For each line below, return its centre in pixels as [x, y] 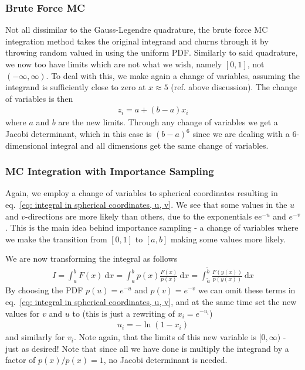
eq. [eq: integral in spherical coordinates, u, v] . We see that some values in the [146, 204]
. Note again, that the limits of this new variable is [165, 337]
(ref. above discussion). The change [234, 87]
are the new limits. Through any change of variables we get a [168, 122]
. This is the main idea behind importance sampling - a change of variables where [152, 227]
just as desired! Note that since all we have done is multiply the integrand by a [147, 348]
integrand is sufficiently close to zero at [76, 87]
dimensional [27, 145]
